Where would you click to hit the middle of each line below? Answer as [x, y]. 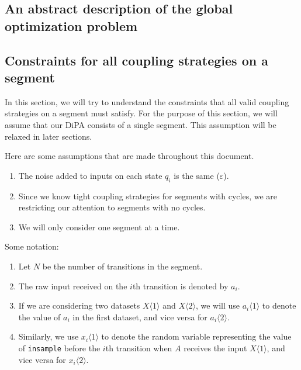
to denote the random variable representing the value [196, 336]
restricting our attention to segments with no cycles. [112, 207]
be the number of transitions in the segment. [122, 266]
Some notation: [32, 246]
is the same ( [197, 175]
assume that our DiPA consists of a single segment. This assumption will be [141, 124]
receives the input [215, 347]
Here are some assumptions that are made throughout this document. [129, 156]
